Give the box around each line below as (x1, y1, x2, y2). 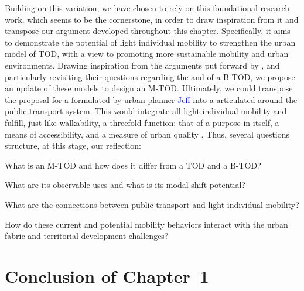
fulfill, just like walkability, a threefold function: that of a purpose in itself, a (5, 116, 279, 128)
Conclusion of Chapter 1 (5, 263, 209, 287)
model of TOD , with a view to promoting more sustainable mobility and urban (5, 47, 289, 60)
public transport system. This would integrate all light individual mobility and (5, 105, 287, 117)
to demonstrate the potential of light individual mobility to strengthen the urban (5, 36, 296, 48)
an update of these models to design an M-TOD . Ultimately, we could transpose (5, 82, 293, 94)
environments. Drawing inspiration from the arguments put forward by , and (5, 59, 280, 71)
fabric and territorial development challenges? (5, 230, 169, 242)
